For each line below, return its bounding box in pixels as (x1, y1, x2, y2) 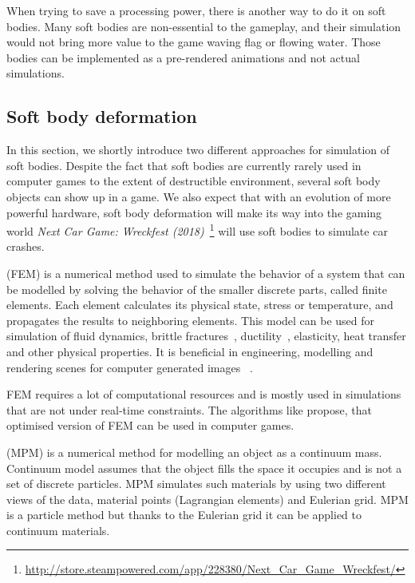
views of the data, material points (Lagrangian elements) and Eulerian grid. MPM (6, 490, 409, 507)
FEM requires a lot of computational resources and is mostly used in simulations (6, 386, 401, 403)
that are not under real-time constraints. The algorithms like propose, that (6, 401, 372, 418)
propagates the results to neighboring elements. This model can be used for (6, 311, 375, 328)
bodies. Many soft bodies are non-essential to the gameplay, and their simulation (6, 18, 401, 34)
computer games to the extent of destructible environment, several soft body (6, 173, 381, 189)
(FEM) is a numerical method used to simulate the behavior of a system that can (6, 264, 405, 281)
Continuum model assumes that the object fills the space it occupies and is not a (6, 459, 402, 476)
